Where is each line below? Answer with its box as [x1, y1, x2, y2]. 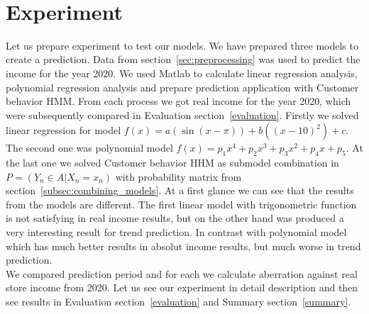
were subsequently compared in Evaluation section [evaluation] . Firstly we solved [6, 107, 359, 122]
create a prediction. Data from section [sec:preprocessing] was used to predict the [6, 52, 360, 67]
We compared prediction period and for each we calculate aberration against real [6, 266, 358, 281]
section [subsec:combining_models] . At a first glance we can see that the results [6, 183, 354, 198]
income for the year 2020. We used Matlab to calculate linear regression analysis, [6, 65, 358, 80]
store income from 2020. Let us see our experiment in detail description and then [6, 280, 358, 295]
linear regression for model [6, 123, 121, 138]
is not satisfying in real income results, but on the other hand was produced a [6, 211, 344, 225]
